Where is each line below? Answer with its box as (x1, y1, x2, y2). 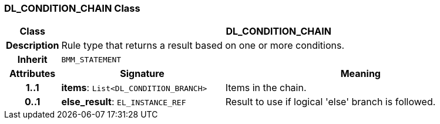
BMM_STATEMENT (61, 55, 122, 64)
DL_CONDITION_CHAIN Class (4, 2, 140, 14)
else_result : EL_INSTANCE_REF (61, 96, 186, 108)
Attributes (9, 68, 56, 80)
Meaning (340, 68, 381, 80)
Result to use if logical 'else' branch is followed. (225, 96, 436, 108)
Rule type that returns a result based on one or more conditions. (61, 39, 345, 52)
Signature (120, 68, 164, 80)
